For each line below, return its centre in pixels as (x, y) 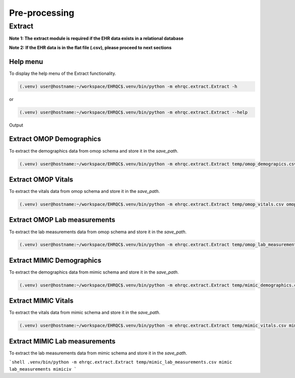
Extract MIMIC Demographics (55, 260)
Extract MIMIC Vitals (41, 301)
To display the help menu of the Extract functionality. (63, 73)
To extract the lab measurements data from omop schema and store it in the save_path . (98, 232)
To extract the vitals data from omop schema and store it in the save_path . (84, 191)
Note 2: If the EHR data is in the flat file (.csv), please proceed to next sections (90, 47)
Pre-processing (42, 13)
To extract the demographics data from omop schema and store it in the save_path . (94, 151)
